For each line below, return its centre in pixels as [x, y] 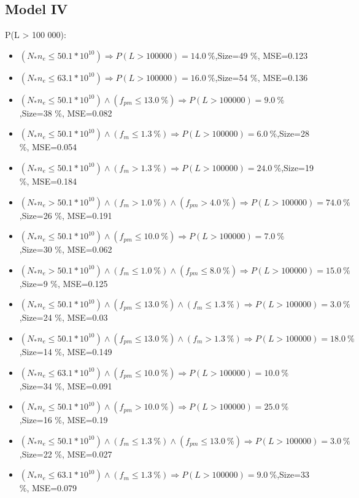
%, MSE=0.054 [48, 147]
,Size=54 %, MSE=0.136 [261, 77]
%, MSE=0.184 [48, 181]
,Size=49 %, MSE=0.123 [261, 55]
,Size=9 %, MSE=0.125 [64, 283]
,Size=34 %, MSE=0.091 [66, 385]
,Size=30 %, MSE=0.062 [66, 249]
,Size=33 [293, 474]
